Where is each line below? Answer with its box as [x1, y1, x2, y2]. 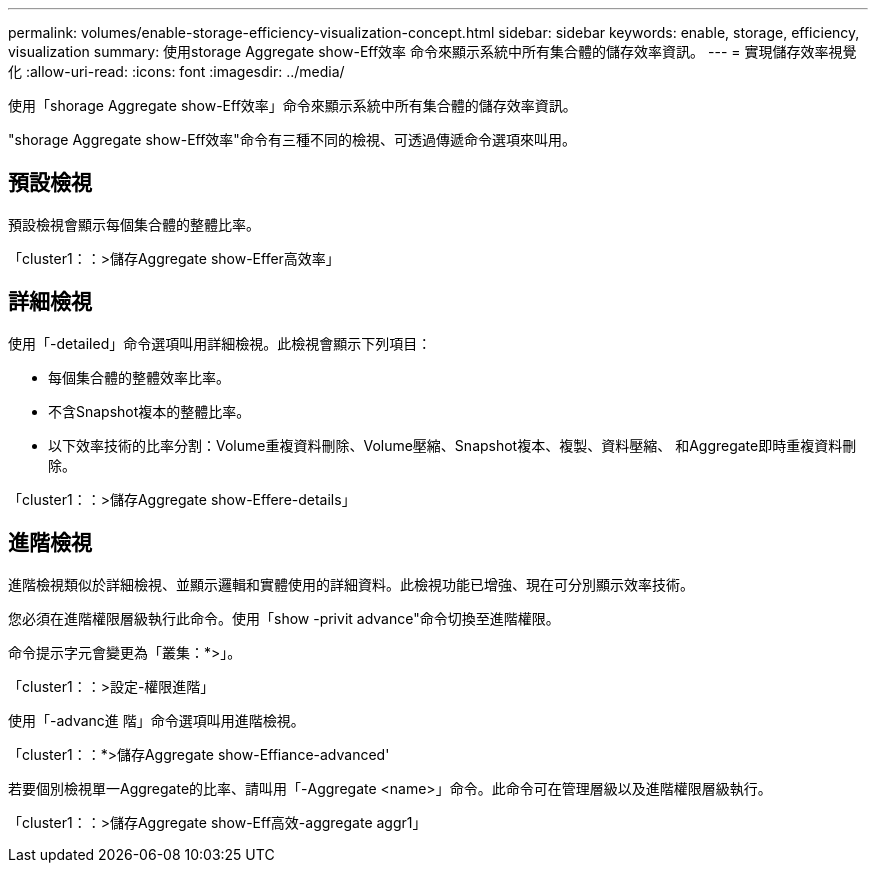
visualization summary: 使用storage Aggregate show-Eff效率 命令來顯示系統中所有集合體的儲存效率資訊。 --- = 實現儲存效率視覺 [8, 43, 857, 60]
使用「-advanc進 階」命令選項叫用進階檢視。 [8, 711, 305, 729]
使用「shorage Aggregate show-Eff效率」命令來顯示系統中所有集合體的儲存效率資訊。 [8, 97, 577, 114]
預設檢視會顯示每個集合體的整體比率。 [8, 215, 260, 233]
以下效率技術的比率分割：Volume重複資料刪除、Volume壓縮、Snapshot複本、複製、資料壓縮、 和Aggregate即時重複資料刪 [48, 436, 857, 454]
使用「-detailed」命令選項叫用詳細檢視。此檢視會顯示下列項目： [8, 334, 432, 352]
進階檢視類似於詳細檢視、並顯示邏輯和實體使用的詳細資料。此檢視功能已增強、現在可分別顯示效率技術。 [8, 575, 694, 593]
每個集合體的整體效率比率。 [48, 368, 230, 386]
